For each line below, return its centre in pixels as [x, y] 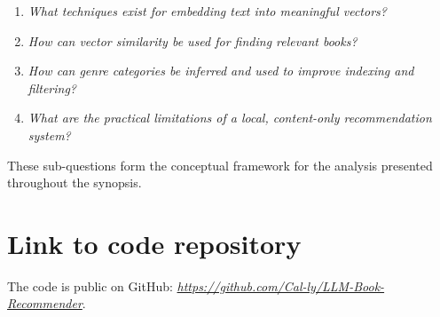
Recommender [45, 303]
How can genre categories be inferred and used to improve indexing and [221, 71]
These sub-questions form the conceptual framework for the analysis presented [220, 165]
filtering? [52, 87]
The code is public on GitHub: [90, 285]
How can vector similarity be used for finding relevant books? [192, 40]
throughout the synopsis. [75, 182]
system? [49, 135]
